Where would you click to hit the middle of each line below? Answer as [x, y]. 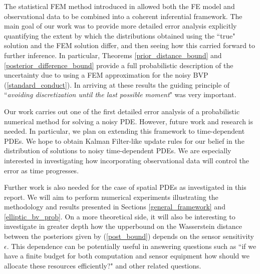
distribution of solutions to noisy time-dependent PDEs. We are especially [118, 151]
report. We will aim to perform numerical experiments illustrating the [111, 197]
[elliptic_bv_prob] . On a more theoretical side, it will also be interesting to [120, 216]
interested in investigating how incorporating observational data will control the [126, 160]
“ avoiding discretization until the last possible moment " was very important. [120, 94]
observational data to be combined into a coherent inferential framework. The [123, 16]
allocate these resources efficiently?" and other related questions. [103, 265]
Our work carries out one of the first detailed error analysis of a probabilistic [122, 111]
